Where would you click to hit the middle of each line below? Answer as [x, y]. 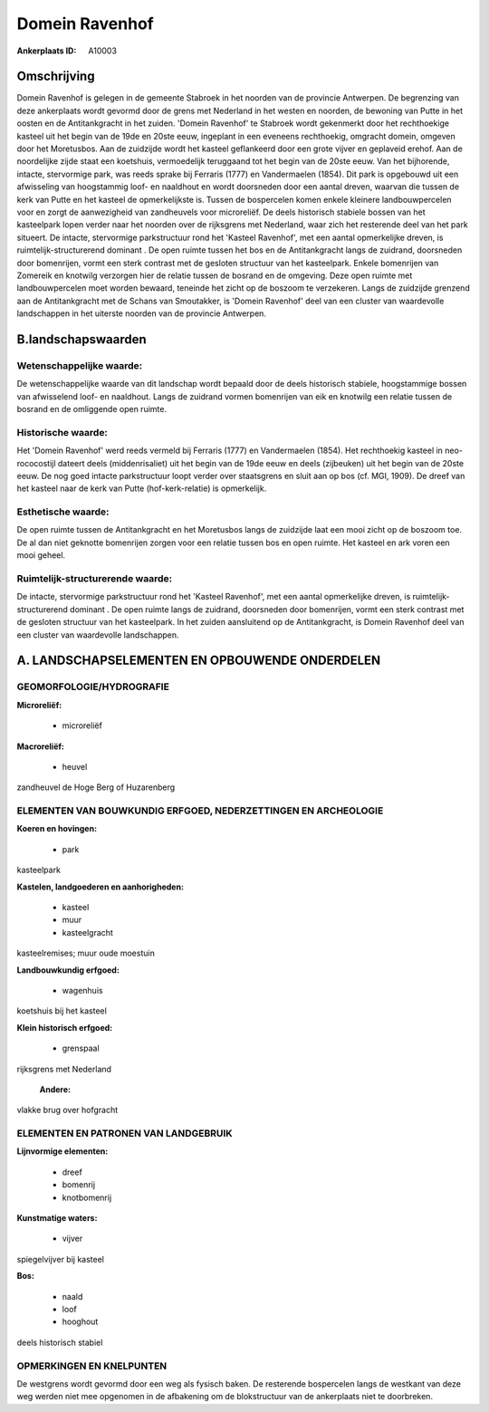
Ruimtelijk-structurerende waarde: [94, 579]
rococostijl [36, 463]
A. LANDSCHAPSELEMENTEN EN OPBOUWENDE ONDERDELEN [199, 661]
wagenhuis [82, 990]
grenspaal [81, 1048]
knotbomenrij [87, 1197]
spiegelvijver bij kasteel [60, 1259]
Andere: [55, 1089]
